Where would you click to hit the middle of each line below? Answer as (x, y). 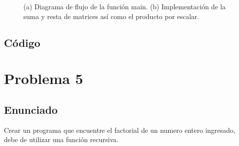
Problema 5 (44, 78)
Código (22, 42)
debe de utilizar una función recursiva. (61, 139)
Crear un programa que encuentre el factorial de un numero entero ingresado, (120, 130)
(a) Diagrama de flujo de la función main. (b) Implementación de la (125, 6)
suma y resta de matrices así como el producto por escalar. (111, 16)
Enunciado (31, 109)
